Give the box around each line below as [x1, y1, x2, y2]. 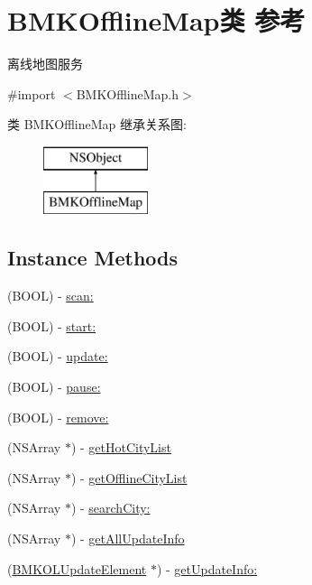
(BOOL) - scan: [7, 286, 94, 305]
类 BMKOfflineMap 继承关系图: [7, 115, 187, 134]
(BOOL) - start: [7, 316, 96, 335]
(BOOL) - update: [7, 347, 108, 366]
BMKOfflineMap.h [76, 84, 179, 103]
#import [7, 84, 56, 103]
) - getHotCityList [70, 438, 171, 457]
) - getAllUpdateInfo [70, 529, 185, 548]
